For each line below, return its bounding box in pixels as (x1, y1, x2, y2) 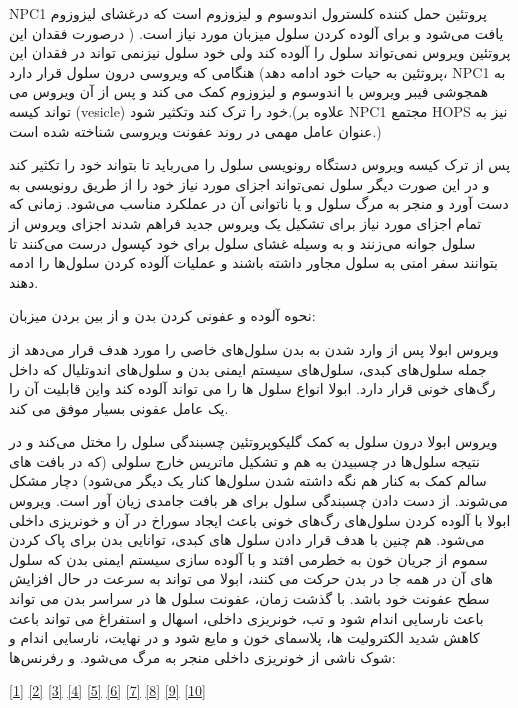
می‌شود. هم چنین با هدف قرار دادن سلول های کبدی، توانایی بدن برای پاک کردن (9, 529, 485, 550)
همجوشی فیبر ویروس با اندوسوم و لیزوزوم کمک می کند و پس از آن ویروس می (9, 81, 489, 102)
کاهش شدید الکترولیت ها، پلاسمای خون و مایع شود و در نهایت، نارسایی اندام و (9, 627, 480, 648)
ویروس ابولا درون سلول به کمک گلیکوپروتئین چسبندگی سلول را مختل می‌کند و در (9, 431, 498, 452)
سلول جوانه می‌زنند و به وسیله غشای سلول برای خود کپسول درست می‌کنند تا (9, 232, 476, 253)
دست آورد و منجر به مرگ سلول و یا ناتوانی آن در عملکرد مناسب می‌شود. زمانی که (9, 193, 509, 214)
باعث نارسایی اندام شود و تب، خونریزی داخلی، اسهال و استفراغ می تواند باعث (9, 607, 484, 628)
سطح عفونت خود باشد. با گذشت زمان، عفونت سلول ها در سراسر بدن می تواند (9, 588, 490, 609)
